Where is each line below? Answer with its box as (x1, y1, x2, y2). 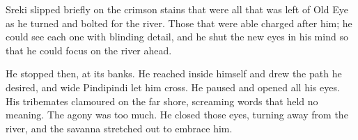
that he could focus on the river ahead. (6, 42, 172, 57)
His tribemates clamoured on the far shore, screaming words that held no (6, 93, 318, 108)
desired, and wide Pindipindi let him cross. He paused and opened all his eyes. (6, 79, 340, 94)
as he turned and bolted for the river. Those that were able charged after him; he (6, 15, 352, 30)
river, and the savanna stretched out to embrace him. (6, 120, 233, 135)
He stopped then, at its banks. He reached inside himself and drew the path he (6, 66, 342, 81)
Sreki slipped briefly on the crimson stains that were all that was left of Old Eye (6, 2, 348, 16)
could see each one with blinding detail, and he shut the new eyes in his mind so (6, 29, 348, 44)
